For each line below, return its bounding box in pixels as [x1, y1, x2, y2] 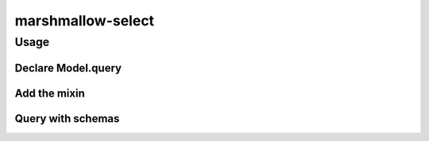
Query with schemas [14, 112, 120, 125]
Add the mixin [14, 86, 85, 100]
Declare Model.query [14, 61, 122, 74]
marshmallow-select [14, 12, 155, 29]
